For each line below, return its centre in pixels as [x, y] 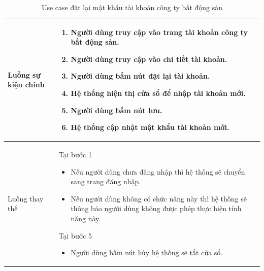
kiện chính [26, 84]
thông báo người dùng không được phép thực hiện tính [156, 208]
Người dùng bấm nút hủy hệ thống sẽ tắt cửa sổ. [147, 252]
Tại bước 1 [75, 154]
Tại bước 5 [75, 235]
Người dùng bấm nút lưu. [117, 110]
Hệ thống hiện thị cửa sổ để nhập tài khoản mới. [158, 93]
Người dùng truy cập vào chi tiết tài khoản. [149, 59]
